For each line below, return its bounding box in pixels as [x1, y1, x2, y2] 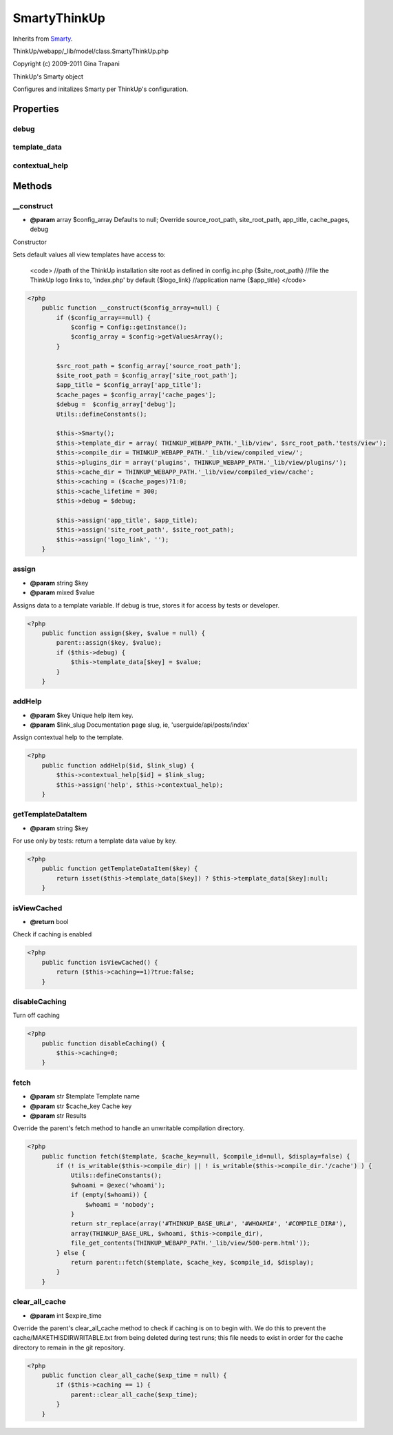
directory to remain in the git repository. [12, 1343, 125, 1352]
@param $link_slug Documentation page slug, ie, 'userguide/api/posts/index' [30, 721, 250, 729]
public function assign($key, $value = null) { [41, 629, 206, 637]
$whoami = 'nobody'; [85, 1201, 155, 1208]
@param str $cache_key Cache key [30, 1102, 132, 1110]
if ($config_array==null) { [56, 314, 151, 321]
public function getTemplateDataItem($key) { [41, 865, 198, 872]
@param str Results [30, 1111, 87, 1120]
